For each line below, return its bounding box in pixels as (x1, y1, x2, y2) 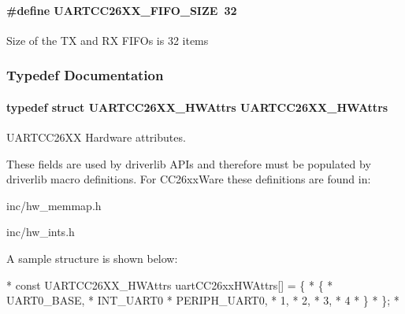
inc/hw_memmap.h (6, 197, 102, 213)
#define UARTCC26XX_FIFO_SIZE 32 (6, 2, 237, 18)
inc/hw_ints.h (6, 223, 75, 240)
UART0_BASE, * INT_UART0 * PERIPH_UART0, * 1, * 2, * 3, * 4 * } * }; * (6, 292, 399, 308)
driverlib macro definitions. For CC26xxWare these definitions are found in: (6, 171, 371, 187)
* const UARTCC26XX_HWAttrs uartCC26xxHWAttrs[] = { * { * (6, 276, 333, 293)
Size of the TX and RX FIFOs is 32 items (6, 31, 209, 48)
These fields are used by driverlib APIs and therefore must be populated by (6, 155, 371, 172)
